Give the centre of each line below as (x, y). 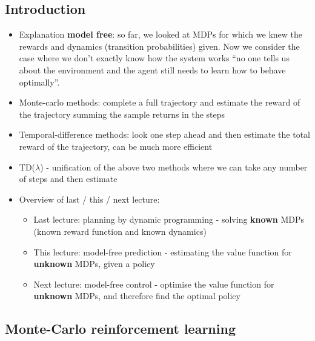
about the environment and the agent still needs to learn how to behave (152, 69)
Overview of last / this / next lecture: (89, 199)
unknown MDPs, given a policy (94, 264)
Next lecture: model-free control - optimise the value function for (154, 284)
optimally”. (39, 82)
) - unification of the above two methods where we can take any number (174, 167)
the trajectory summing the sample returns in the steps (122, 114)
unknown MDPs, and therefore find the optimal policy (137, 296)
